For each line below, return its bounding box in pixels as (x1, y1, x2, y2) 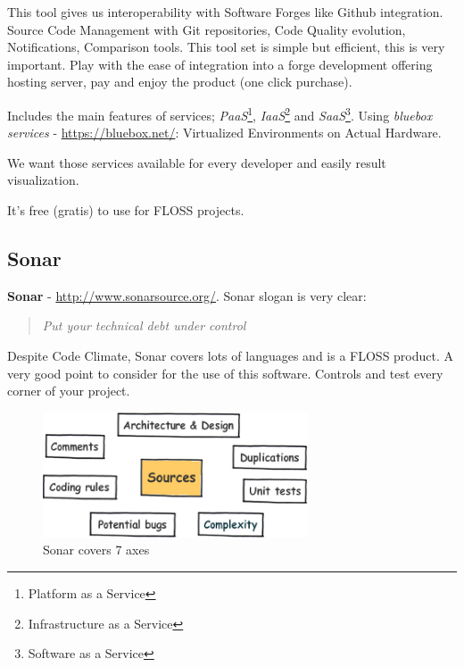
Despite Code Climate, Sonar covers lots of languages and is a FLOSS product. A (7, 346, 454, 364)
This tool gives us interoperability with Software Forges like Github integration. (7, 3, 443, 21)
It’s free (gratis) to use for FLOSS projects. (7, 201, 244, 219)
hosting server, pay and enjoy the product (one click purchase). (7, 72, 352, 91)
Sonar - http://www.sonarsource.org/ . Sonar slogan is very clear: (7, 286, 367, 304)
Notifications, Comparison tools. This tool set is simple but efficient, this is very (7, 38, 445, 56)
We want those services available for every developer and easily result (7, 153, 386, 171)
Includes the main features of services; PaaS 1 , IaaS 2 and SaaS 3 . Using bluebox (7, 103, 433, 124)
